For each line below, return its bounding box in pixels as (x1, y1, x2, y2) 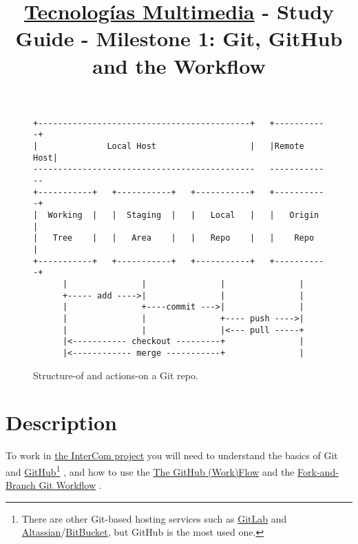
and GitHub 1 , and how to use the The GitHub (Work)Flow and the (6, 462, 295, 478)
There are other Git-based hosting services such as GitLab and (21, 511, 287, 525)
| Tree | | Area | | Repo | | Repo (33, 233, 315, 243)
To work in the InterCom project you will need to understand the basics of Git (6, 448, 338, 463)
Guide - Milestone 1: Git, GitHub (15, 24, 343, 52)
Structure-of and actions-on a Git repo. (33, 367, 198, 382)
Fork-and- (297, 464, 339, 478)
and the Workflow (92, 51, 266, 79)
